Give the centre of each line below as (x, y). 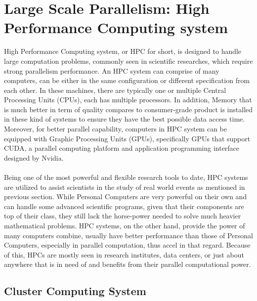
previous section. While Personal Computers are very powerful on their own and (126, 196)
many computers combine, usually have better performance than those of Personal (128, 235)
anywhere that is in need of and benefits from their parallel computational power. (128, 264)
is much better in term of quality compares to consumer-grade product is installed (128, 109)
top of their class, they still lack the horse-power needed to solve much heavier (123, 216)
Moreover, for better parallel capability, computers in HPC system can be (115, 129)
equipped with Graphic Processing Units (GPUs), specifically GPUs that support (127, 138)
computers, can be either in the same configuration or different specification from (127, 80)
